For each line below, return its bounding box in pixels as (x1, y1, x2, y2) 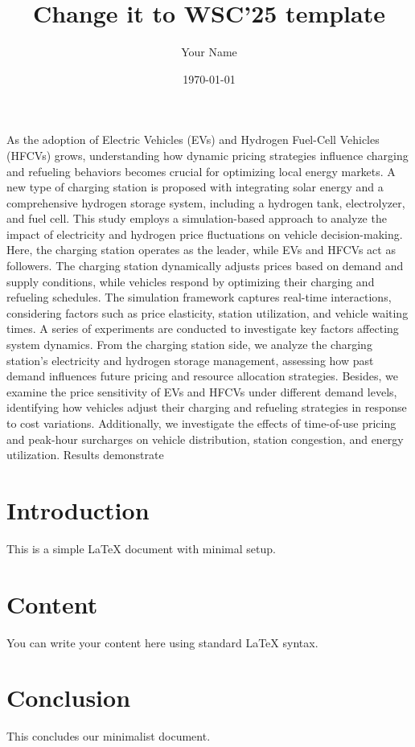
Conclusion (6, 681, 131, 714)
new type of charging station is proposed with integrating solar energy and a (6, 179, 384, 195)
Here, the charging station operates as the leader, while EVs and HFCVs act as (6, 241, 396, 258)
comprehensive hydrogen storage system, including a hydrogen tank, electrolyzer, (6, 194, 405, 211)
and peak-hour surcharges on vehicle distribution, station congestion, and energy (6, 430, 404, 447)
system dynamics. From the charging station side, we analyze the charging (6, 336, 372, 353)
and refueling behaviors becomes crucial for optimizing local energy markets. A (6, 162, 396, 179)
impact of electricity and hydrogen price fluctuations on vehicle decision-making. (6, 225, 403, 242)
